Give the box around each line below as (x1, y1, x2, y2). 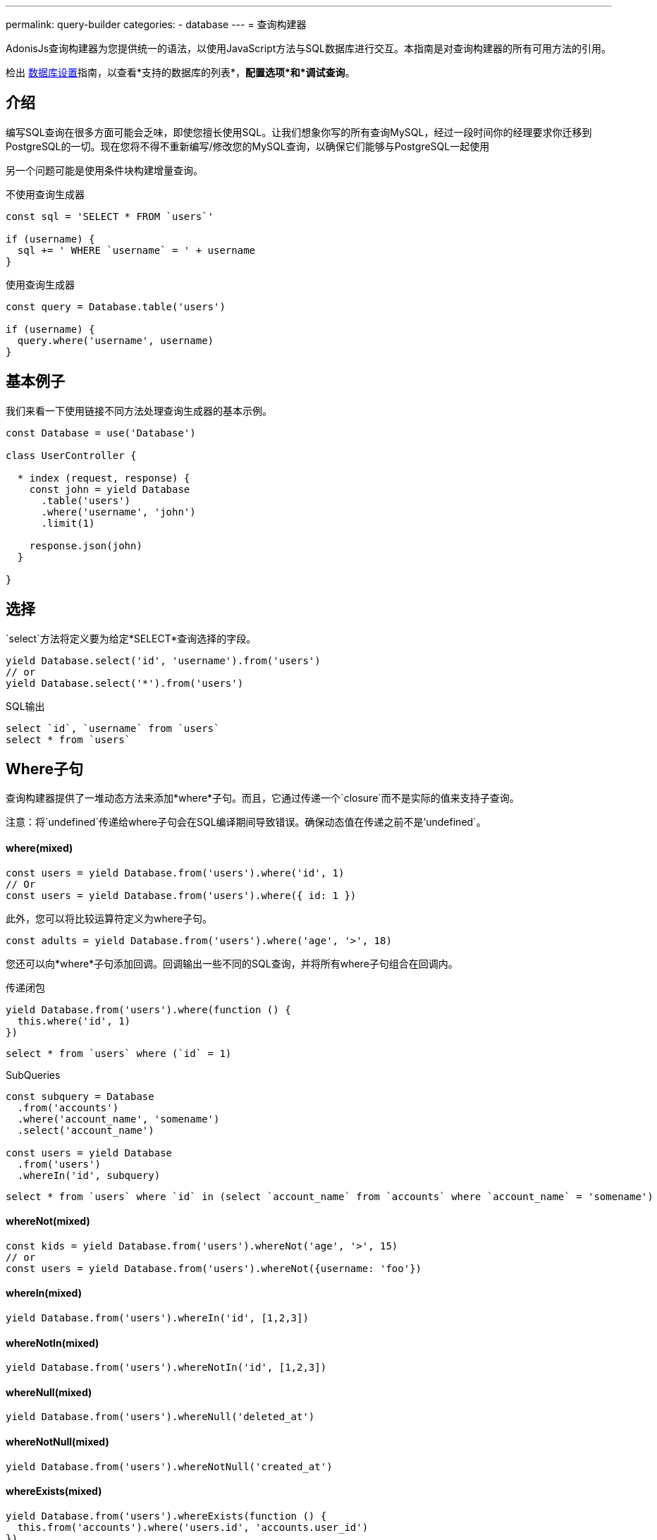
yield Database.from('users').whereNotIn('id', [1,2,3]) (6, 1362, 327, 1374)
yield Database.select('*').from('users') (6, 677, 244, 689)
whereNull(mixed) (6, 1386, 92, 1398)
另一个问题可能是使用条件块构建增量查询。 (6, 164, 203, 176)
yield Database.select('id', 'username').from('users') (6, 654, 321, 666)
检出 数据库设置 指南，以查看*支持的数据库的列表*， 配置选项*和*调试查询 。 (6, 66, 355, 78)
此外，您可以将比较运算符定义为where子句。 (6, 912, 213, 924)
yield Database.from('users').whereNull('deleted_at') (6, 1411, 315, 1423)
